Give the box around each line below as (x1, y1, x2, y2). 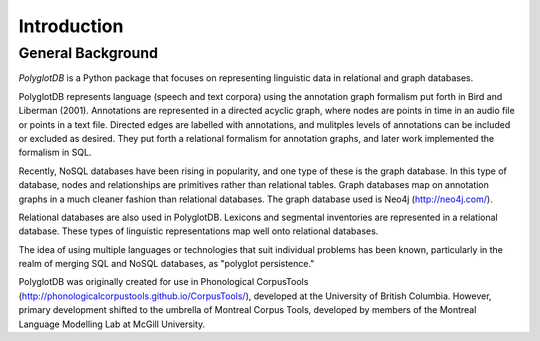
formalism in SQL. (18, 146, 92, 159)
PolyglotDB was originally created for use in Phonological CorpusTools (18, 276, 309, 288)
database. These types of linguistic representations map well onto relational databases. (18, 225, 379, 237)
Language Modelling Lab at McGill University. (18, 318, 206, 330)
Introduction (18, 15, 124, 37)
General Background (18, 44, 159, 62)
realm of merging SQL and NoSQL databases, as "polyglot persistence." (18, 258, 315, 270)
